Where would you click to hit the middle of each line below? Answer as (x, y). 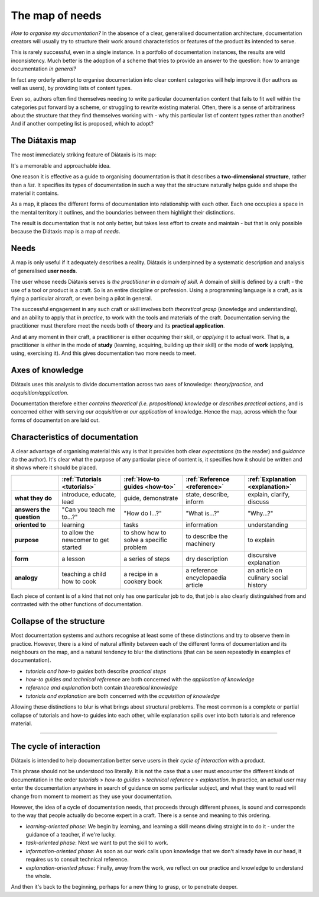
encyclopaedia (206, 578)
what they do (33, 498)
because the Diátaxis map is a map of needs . (66, 232)
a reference (202, 570)
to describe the (207, 536)
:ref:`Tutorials (82, 479)
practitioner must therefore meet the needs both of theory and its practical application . (118, 326)
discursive (262, 555)
